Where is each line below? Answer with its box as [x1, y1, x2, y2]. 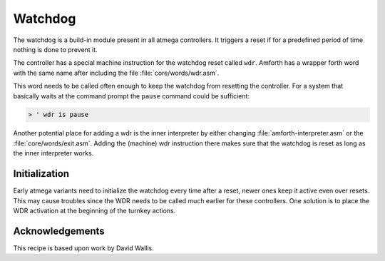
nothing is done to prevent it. [13, 45, 98, 53]
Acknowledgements [13, 225, 105, 237]
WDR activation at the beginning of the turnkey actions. [13, 206, 176, 215]
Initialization [13, 168, 70, 180]
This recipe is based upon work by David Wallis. [13, 243, 154, 252]
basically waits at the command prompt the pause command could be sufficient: [13, 91, 250, 100]
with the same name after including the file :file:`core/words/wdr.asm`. [13, 68, 220, 77]
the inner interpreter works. [13, 149, 94, 158]
